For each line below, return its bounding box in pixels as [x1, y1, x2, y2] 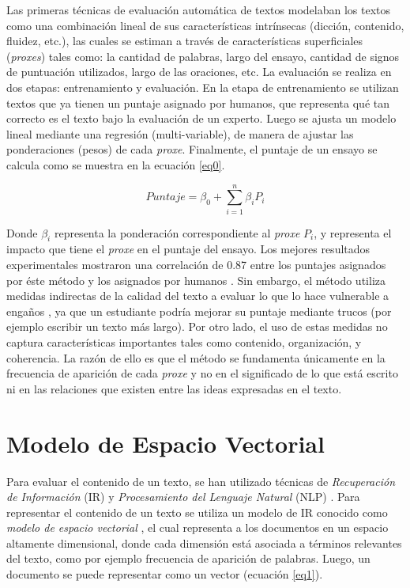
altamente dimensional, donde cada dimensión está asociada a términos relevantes [6, 534, 402, 551]
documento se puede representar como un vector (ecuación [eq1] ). [6, 566, 323, 582]
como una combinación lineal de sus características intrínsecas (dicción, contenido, [6, 17, 404, 33]
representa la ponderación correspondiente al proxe [54, 224, 300, 241]
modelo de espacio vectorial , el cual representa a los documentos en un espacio [6, 519, 389, 536]
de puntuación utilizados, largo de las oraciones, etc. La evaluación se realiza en [6, 63, 392, 80]
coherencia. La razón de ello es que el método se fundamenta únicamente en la [6, 349, 386, 366]
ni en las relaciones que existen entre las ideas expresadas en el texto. [6, 380, 342, 396]
